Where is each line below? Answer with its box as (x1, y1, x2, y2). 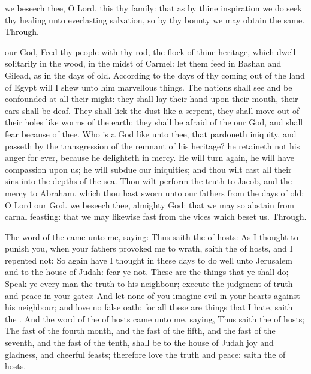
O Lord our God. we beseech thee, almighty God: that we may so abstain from (5, 198, 294, 211)
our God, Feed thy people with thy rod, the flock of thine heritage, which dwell (5, 45, 296, 58)
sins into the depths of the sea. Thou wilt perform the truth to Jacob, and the (5, 175, 292, 187)
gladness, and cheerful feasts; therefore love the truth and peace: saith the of (5, 348, 286, 360)
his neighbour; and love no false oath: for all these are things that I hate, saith (5, 301, 293, 313)
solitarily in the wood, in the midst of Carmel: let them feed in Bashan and (5, 57, 282, 70)
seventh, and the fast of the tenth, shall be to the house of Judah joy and (5, 336, 274, 349)
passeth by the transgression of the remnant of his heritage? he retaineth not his (5, 139, 300, 152)
